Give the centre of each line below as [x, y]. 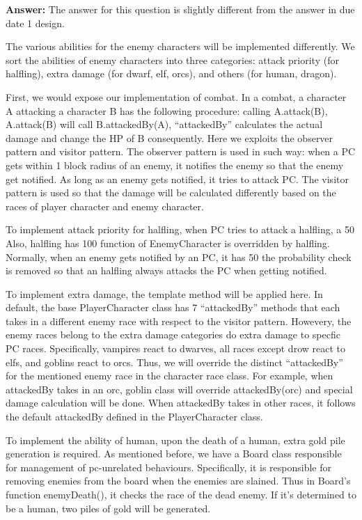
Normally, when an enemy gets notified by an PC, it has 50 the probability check [179, 257]
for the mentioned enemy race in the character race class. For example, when [170, 376]
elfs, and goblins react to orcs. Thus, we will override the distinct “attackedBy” [174, 362]
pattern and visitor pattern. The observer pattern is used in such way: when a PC [181, 151]
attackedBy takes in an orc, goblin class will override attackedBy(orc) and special [179, 389]
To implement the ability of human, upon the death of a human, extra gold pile [175, 440]
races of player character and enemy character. [105, 206]
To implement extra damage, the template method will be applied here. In [164, 293]
